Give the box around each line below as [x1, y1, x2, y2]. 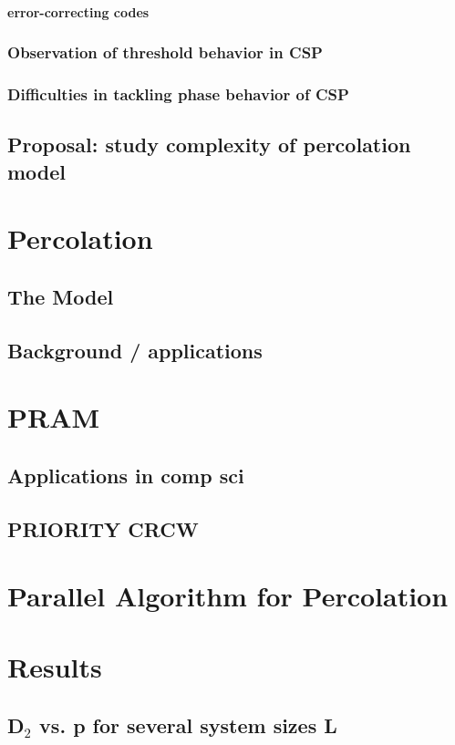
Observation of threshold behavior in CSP [7, 41, 323, 64]
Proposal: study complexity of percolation [7, 130, 411, 159]
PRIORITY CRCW [7, 514, 199, 543]
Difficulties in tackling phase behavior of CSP [7, 82, 349, 105]
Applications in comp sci [7, 460, 244, 489]
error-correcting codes [7, 2, 150, 21]
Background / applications [7, 336, 263, 364]
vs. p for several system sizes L [39, 711, 337, 740]
